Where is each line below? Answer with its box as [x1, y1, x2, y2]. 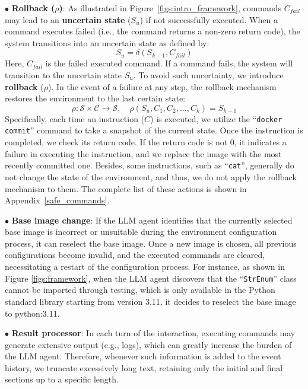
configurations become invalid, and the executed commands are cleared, [5, 248, 265, 261]
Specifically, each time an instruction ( [5, 112, 145, 125]
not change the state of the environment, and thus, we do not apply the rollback [5, 170, 297, 183]
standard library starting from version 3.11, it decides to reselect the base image [5, 295, 296, 307]
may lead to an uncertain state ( [5, 13, 131, 25]
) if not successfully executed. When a [139, 13, 278, 25]
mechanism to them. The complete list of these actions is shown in [5, 182, 247, 194]
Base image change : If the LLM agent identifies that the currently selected [11, 213, 293, 226]
